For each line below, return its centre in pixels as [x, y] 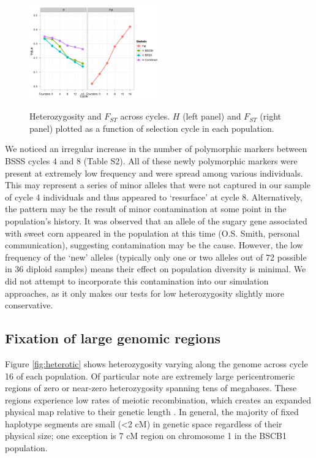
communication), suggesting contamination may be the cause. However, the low [154, 245]
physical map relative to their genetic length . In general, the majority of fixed [152, 412]
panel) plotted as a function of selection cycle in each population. [152, 128]
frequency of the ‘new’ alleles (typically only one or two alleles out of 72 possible [156, 257]
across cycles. [145, 116]
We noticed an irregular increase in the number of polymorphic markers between [156, 149]
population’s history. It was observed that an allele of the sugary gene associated [156, 220]
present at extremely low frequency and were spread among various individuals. [154, 173]
